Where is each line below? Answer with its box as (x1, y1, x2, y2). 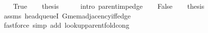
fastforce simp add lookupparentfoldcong (3, 20, 130, 30)
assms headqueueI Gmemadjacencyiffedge (3, 10, 131, 20)
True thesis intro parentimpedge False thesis (13, 1, 205, 11)
